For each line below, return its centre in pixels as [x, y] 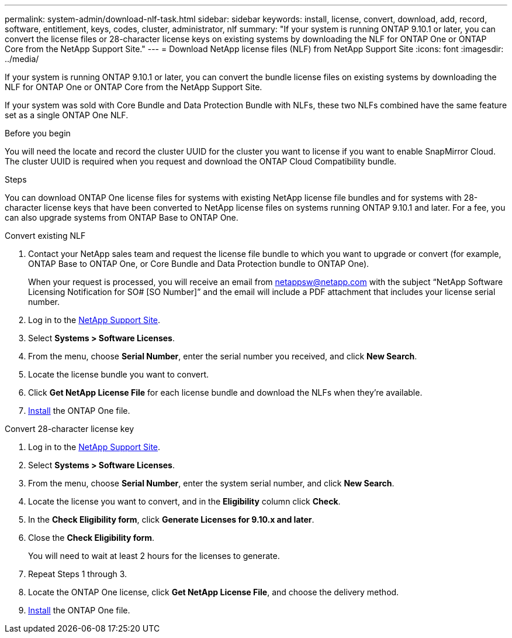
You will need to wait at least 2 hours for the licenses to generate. [154, 556]
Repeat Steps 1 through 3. [78, 574]
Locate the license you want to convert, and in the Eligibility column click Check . [184, 501]
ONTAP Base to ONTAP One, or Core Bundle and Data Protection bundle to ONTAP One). [199, 264]
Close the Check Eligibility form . [91, 538]
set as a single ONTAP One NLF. [67, 115]
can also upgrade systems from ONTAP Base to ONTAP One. [122, 217]
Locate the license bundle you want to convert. [119, 374]
